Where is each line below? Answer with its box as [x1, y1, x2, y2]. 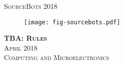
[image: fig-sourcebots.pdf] [24, 18, 121, 26]
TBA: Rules [4, 33, 47, 43]
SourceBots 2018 [4, 1, 58, 11]
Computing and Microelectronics [4, 52, 110, 63]
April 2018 [4, 42, 38, 53]
